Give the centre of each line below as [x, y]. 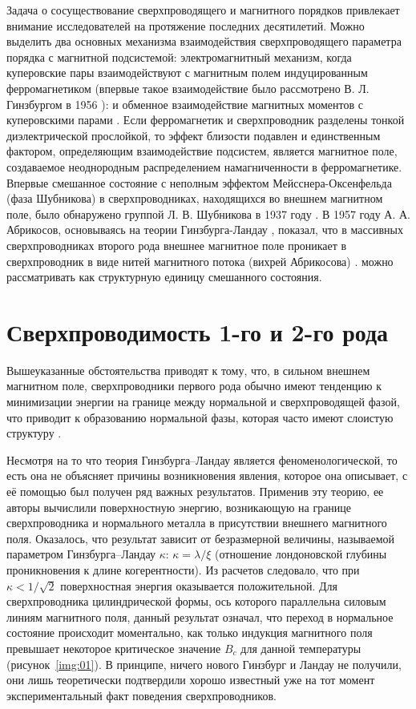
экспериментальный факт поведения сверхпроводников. [141, 695]
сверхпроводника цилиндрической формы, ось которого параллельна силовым [196, 601]
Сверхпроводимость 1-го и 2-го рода [198, 331]
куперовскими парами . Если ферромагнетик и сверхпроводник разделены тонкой [206, 120]
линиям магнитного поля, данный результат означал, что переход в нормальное [200, 616]
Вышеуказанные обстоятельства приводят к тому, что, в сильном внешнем [188, 370]
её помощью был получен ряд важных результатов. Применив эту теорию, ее [195, 491]
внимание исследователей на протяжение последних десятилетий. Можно [186, 25]
